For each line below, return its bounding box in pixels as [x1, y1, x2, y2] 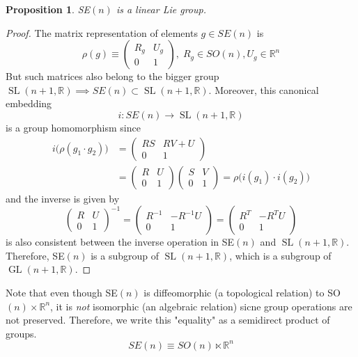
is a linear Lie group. [116, 2, 206, 16]
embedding [6, 96, 52, 111]
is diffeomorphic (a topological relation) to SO [143, 285, 341, 299]
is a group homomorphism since [6, 120, 141, 134]
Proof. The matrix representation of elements [6, 25, 198, 40]
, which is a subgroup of [229, 248, 332, 262]
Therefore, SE [6, 248, 65, 262]
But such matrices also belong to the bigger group [6, 69, 219, 84]
